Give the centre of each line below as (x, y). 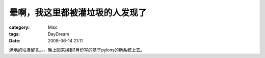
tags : (14, 34)
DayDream (59, 34)
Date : (15, 41)
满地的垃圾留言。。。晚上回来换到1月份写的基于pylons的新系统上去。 (77, 50)
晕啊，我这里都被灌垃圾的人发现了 (78, 13)
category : (19, 27)
